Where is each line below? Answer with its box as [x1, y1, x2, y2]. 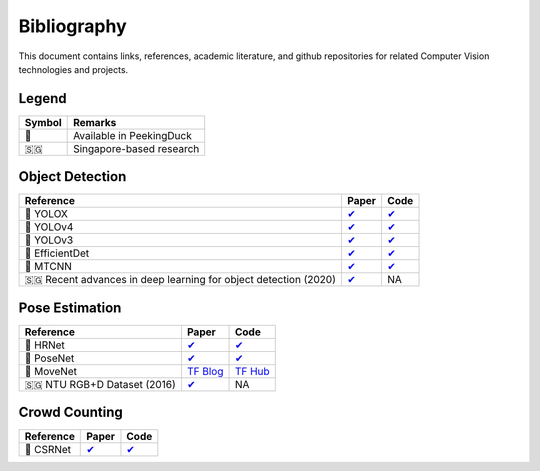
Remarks [73, 115, 117, 129]
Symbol [24, 115, 62, 129]
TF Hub [234, 364, 270, 378]
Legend [18, 90, 67, 107]
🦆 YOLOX [24, 207, 69, 221]
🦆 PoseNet [24, 351, 75, 365]
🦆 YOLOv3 [24, 233, 74, 247]
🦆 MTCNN [24, 260, 72, 274]
